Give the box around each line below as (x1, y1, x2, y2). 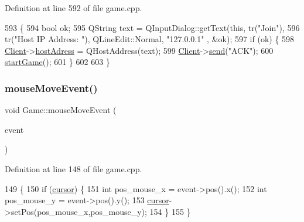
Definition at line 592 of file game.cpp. (5, 2, 142, 13)
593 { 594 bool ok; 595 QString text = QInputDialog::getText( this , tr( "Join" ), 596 (5, 21, 300, 33)
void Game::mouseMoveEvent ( (5, 104, 117, 116)
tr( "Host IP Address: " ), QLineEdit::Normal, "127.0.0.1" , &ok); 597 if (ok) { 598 (5, 33, 295, 45)
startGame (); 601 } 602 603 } (5, 56, 110, 68)
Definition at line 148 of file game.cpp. (5, 162, 142, 175)
